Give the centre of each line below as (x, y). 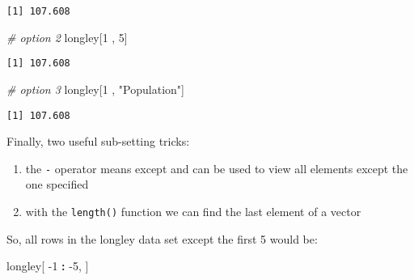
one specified (57, 184)
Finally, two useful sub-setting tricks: (98, 141)
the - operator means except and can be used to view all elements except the (217, 168)
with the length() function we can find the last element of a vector (193, 211)
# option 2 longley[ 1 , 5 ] (67, 37)
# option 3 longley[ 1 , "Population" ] (95, 89)
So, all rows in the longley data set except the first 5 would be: (162, 238)
